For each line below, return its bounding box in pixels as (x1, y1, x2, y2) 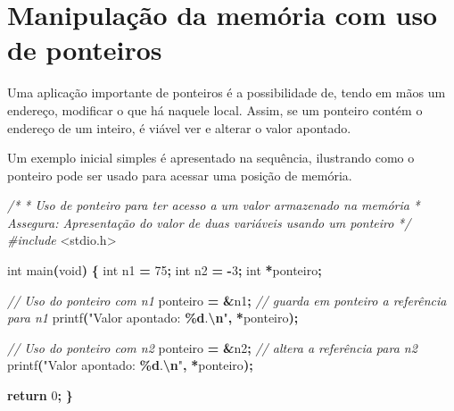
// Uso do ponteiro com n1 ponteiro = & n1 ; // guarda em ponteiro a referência (7, 290, 447, 309)
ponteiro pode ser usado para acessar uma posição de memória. (7, 165, 352, 184)
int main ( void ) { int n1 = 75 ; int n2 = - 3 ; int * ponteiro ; (7, 261, 322, 280)
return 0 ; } (7, 386, 73, 405)
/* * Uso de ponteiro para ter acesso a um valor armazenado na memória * (7, 196, 420, 214)
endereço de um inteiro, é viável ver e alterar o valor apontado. (7, 118, 351, 137)
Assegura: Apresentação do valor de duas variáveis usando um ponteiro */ (7, 213, 411, 231)
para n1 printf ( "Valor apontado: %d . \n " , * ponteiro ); (7, 308, 299, 327)
